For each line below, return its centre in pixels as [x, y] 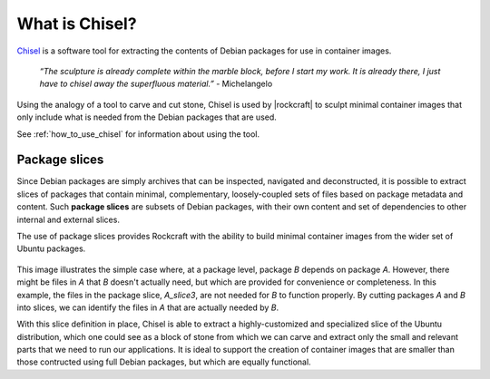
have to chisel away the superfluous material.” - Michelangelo [156, 84]
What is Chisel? [77, 24]
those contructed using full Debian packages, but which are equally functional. [164, 362]
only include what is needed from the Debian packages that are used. [147, 117]
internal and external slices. [68, 219]
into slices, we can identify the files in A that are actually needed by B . [148, 307]
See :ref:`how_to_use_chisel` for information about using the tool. [138, 134]
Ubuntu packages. [51, 248]
